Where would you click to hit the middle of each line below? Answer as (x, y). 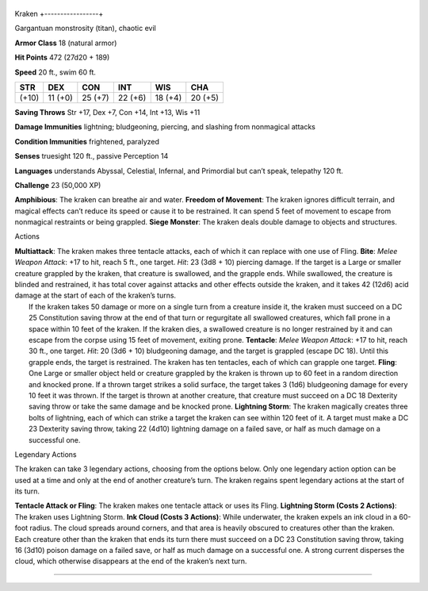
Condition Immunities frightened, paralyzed (87, 141)
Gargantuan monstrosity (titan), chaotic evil (85, 29)
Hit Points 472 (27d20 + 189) (62, 58)
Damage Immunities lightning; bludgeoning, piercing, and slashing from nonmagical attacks (165, 127)
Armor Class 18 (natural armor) (66, 43)
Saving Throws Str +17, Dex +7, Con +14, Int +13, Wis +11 (107, 112)
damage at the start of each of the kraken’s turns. (96, 295)
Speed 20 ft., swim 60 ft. (55, 72)
